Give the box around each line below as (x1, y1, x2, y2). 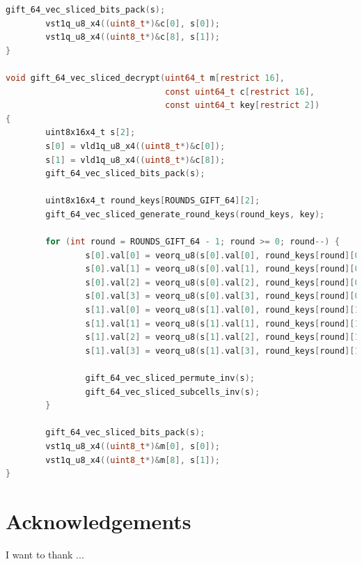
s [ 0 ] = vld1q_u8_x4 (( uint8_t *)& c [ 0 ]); (45, 141, 226, 151)
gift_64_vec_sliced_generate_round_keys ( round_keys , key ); (45, 209, 325, 219)
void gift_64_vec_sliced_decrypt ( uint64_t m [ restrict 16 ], (6, 72, 285, 83)
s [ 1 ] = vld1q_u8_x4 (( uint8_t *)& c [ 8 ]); (45, 155, 226, 165)
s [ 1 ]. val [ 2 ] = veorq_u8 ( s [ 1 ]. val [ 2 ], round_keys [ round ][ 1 (85, 332, 360, 343)
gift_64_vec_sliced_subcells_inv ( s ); (85, 386, 260, 397)
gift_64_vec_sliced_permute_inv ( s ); (85, 373, 255, 384)
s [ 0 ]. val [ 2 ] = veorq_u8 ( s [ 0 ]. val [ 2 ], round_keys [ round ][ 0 (85, 277, 360, 288)
